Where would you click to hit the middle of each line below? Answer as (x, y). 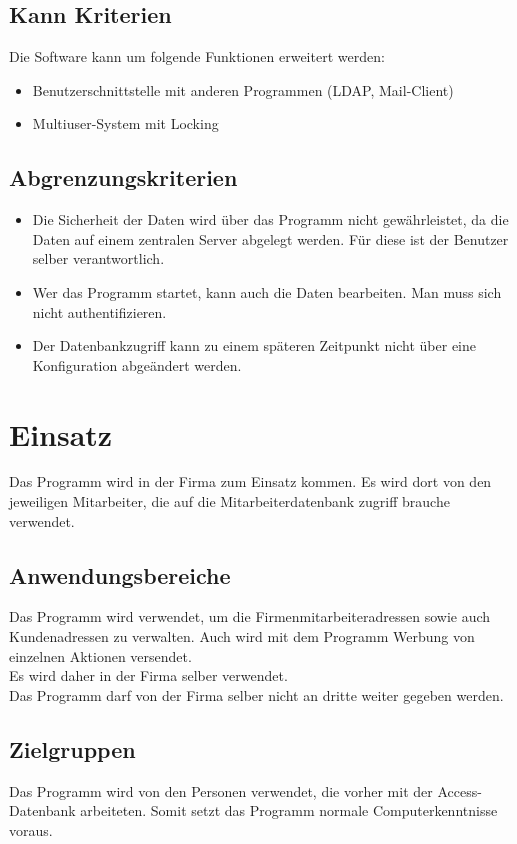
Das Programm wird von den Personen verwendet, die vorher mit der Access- (245, 790)
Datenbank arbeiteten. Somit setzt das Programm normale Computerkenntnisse (253, 810)
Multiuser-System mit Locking (125, 123)
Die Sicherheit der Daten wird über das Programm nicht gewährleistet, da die (270, 219)
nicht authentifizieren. (99, 311)
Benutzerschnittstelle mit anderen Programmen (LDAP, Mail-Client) (243, 89)
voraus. (31, 829)
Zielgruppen (72, 748)
